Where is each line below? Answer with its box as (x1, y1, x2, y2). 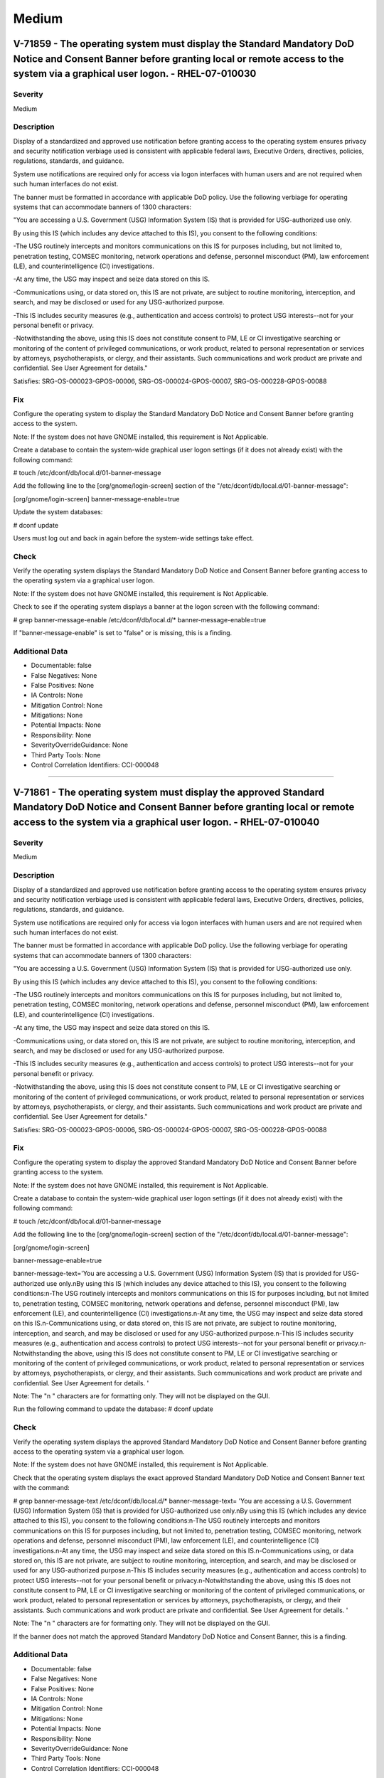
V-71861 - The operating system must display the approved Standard (13, 786, 325, 798)
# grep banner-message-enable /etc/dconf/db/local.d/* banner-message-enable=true (13, 615, 267, 624)
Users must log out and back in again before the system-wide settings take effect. (13, 533, 254, 542)
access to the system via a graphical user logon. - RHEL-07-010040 (13, 816, 320, 829)
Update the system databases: (13, 508, 103, 516)
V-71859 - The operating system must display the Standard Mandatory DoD (13, 38, 355, 50)
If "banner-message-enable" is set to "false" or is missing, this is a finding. (13, 628, 233, 637)
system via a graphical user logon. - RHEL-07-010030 (13, 68, 257, 80)
